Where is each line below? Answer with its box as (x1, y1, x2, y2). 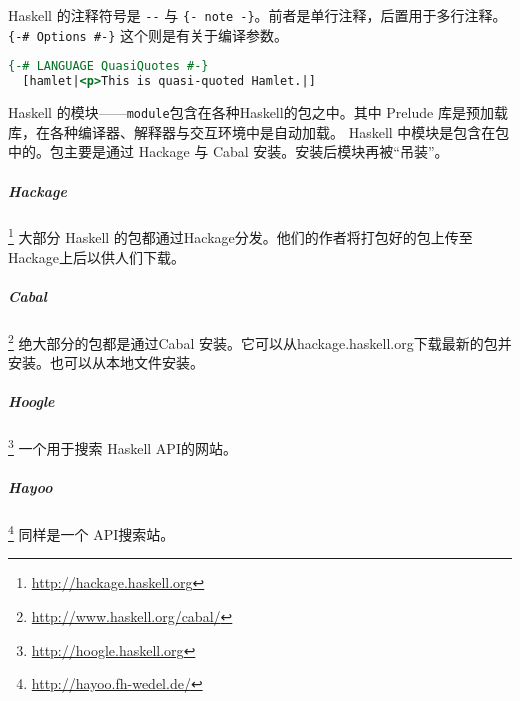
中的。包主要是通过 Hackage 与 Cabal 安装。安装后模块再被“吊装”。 (8, 141, 449, 162)
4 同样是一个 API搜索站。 (8, 521, 175, 544)
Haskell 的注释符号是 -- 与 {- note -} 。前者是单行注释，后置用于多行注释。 (8, 5, 507, 25)
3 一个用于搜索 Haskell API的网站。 (8, 435, 237, 458)
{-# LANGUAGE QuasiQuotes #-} (8, 59, 209, 74)
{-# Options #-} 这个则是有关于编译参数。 (8, 24, 289, 45)
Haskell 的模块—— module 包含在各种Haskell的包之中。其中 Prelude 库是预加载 (8, 102, 508, 123)
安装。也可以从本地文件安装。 (8, 352, 204, 373)
